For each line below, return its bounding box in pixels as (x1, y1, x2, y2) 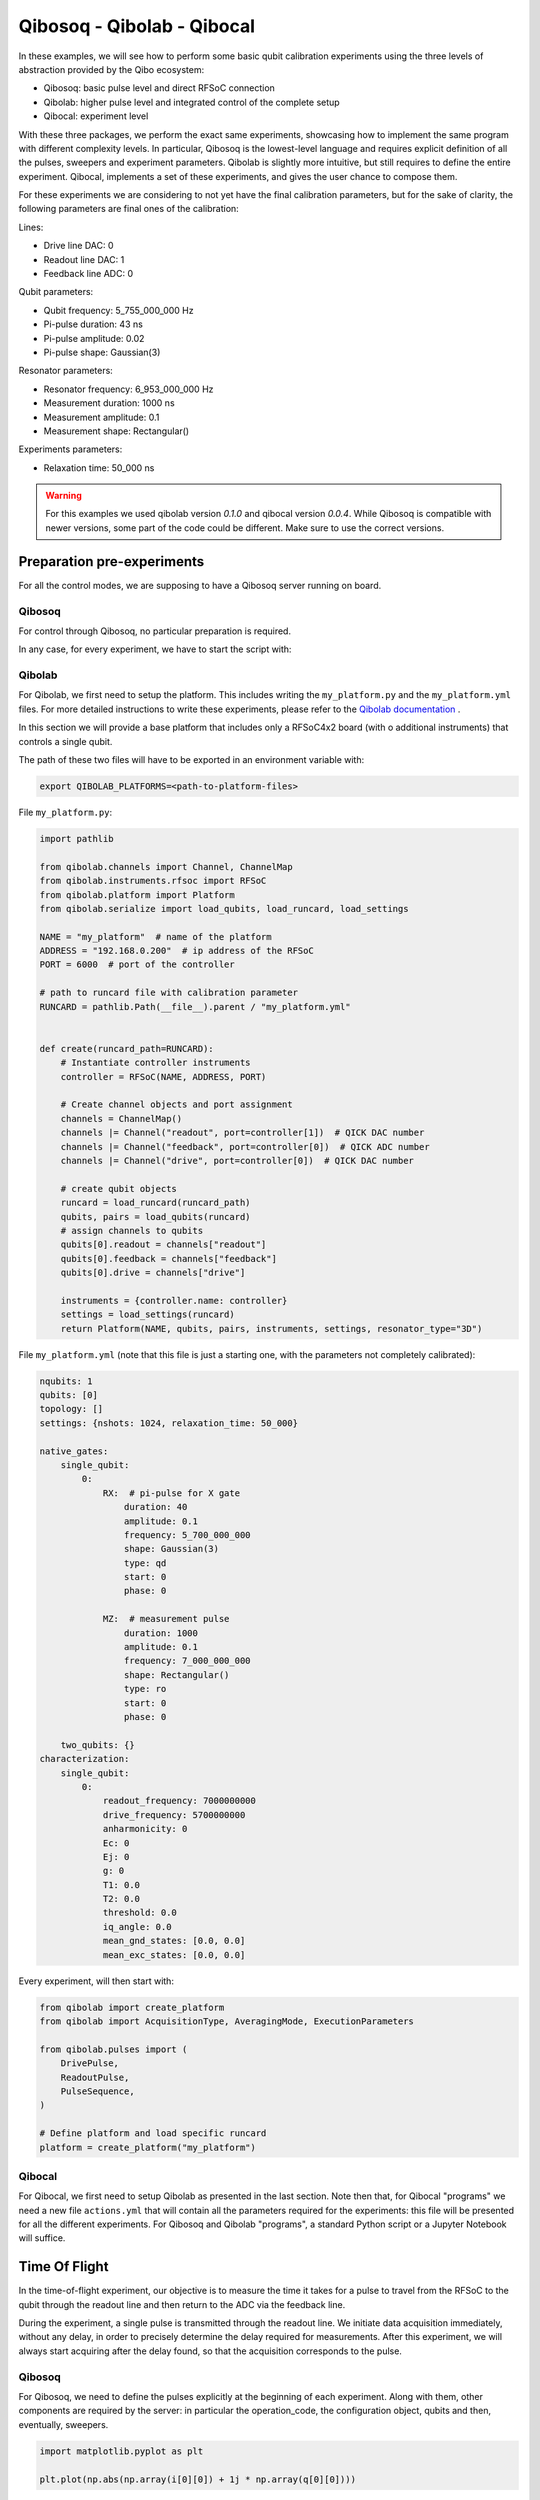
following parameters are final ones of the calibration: (18, 203, 239, 215)
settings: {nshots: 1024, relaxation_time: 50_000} (39, 1417, 299, 1429)
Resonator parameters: (18, 365, 114, 377)
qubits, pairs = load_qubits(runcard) (60, 1211, 251, 1222)
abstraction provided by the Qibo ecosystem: (18, 63, 205, 75)
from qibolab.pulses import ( (39, 2043, 188, 2055)
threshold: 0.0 (102, 1907, 177, 1919)
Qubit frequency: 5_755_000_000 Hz (43, 304, 194, 316)
